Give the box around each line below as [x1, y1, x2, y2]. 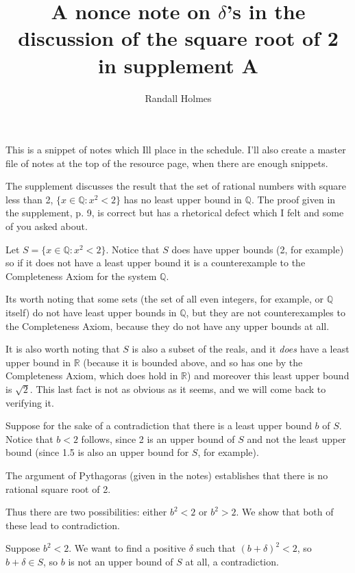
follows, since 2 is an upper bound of [81, 431, 235, 446]
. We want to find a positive [69, 541, 186, 555]
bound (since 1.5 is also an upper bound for [5, 445, 189, 459]
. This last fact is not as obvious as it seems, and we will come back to [29, 382, 326, 396]
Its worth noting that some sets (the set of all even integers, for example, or [5, 292, 324, 306]
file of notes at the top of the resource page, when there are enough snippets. [5, 155, 328, 170]
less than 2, [5, 192, 53, 206]
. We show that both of [236, 505, 334, 519]
